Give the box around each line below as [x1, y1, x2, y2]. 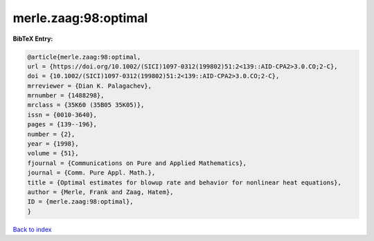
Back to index [12, 225, 52, 233]
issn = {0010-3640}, [27, 110, 97, 119]
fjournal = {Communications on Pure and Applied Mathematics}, [27, 159, 247, 167]
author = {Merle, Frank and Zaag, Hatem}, [27, 189, 174, 196]
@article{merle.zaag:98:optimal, [27, 52, 141, 61]
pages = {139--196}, [27, 121, 97, 128]
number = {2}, [27, 130, 75, 138]
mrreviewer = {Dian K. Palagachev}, [27, 81, 152, 90]
